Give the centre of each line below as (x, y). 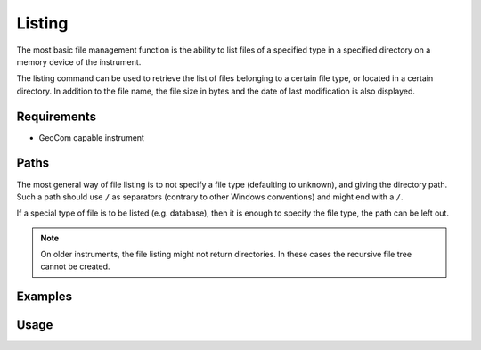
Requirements (57, 116)
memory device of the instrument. (79, 61)
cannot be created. (75, 266)
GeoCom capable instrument (91, 137)
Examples (45, 297)
